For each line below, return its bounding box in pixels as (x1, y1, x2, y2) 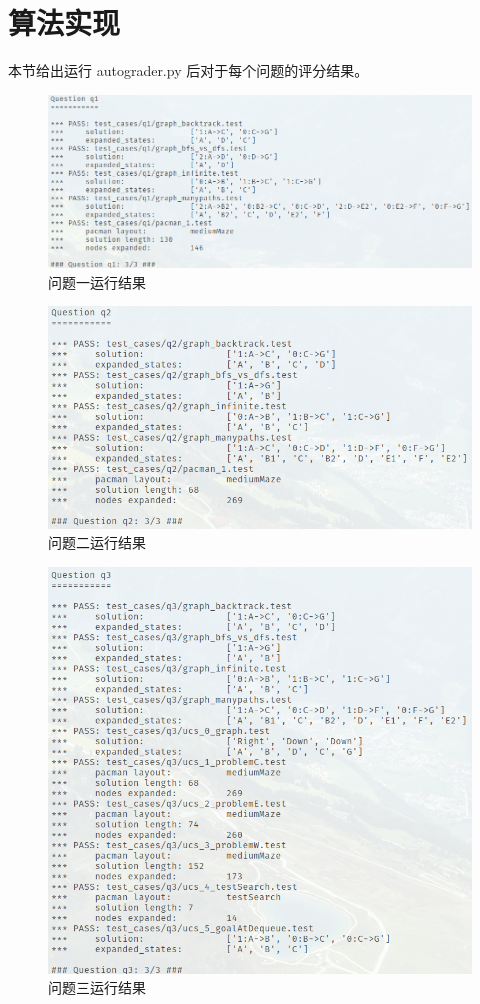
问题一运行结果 (48, 271, 146, 292)
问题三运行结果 (48, 977, 146, 998)
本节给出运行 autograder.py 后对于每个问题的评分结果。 (8, 60, 369, 81)
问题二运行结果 (48, 532, 146, 553)
